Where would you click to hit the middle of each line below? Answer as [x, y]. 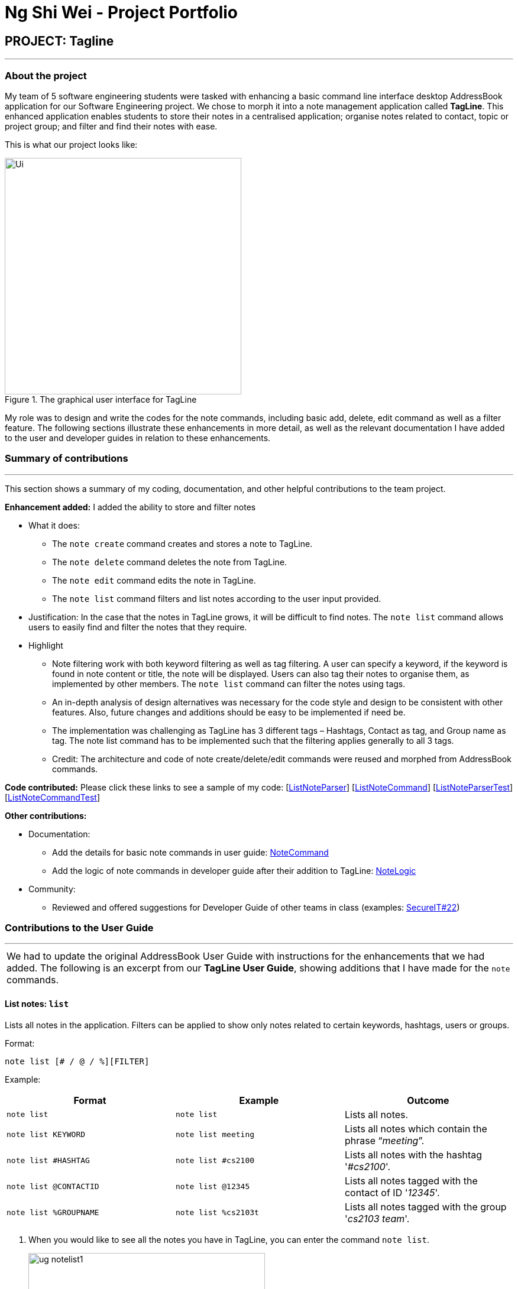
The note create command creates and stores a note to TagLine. [182, 543]
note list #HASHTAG [48, 1161]
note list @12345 [213, 1187]
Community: [52, 889]
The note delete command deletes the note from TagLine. [170, 562]
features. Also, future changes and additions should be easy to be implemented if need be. [229, 712]
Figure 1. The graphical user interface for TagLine [101, 399]
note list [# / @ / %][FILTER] [77, 1061]
